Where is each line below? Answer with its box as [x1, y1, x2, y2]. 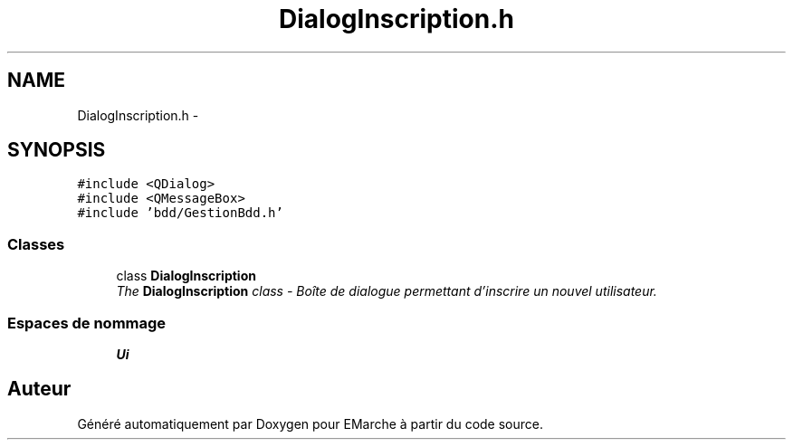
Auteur [7, 377, 72, 401]
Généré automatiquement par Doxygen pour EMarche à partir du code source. [77, 415, 543, 432]
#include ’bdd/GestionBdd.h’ [77, 205, 283, 221]
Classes [7, 234, 65, 253]
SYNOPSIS [7, 138, 106, 162]
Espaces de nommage [7, 313, 167, 332]
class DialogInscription [116, 268, 256, 284]
